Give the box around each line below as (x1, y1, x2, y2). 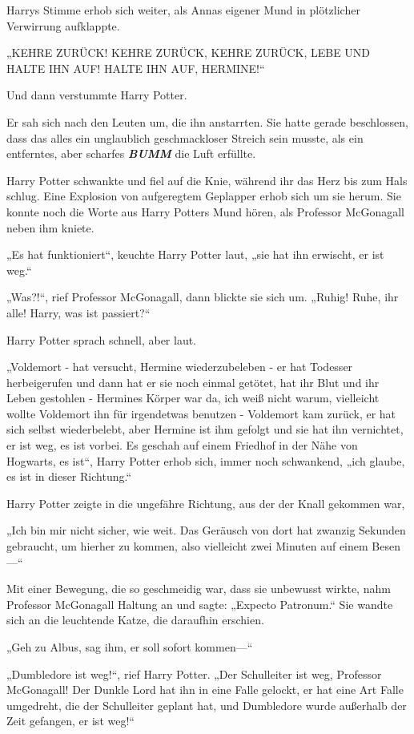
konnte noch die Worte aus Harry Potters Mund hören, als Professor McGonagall (6, 203, 405, 220)
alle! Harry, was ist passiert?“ (6, 304, 151, 321)
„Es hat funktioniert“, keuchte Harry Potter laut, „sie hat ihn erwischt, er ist (6, 246, 384, 263)
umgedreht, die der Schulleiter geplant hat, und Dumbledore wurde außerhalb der (6, 696, 407, 713)
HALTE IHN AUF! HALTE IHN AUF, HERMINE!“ (6, 59, 265, 76)
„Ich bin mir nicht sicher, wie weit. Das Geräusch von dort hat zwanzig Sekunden (6, 522, 406, 538)
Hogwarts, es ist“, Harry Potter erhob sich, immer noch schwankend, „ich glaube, (6, 452, 405, 469)
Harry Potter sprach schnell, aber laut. (6, 331, 197, 348)
